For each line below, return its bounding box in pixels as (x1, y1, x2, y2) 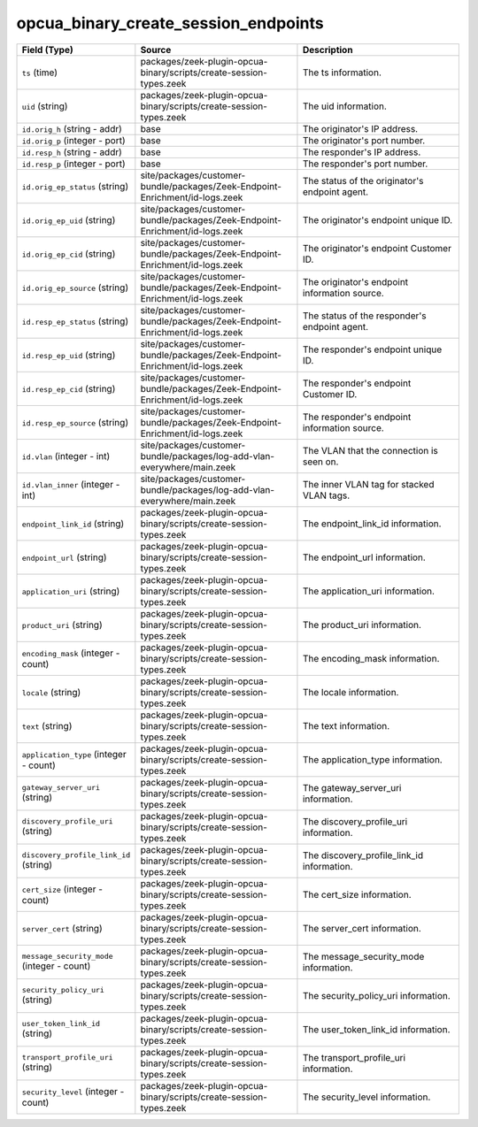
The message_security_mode (302, 950, 425, 962)
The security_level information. (302, 1091, 431, 1103)
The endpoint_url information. (302, 551, 427, 563)
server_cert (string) (21, 922, 103, 934)
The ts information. (302, 66, 382, 79)
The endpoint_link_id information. (302, 517, 442, 530)
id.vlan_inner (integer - (21, 478, 120, 490)
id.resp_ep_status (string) (21, 315, 128, 327)
